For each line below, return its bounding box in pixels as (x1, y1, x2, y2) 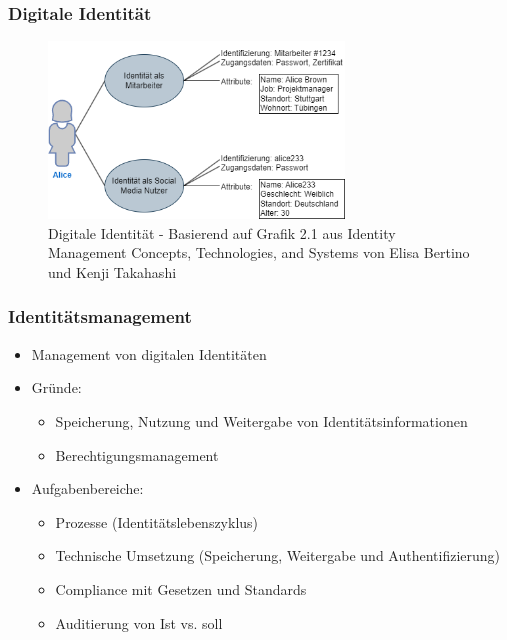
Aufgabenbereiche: (31, 478, 144, 499)
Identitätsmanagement (8, 304, 192, 329)
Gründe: (31, 377, 82, 398)
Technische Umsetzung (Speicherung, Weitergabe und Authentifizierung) (55, 545, 501, 566)
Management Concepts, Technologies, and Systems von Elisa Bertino (48, 242, 470, 263)
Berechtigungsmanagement (55, 444, 219, 465)
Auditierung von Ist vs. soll (55, 612, 223, 633)
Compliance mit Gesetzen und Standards (55, 578, 307, 599)
